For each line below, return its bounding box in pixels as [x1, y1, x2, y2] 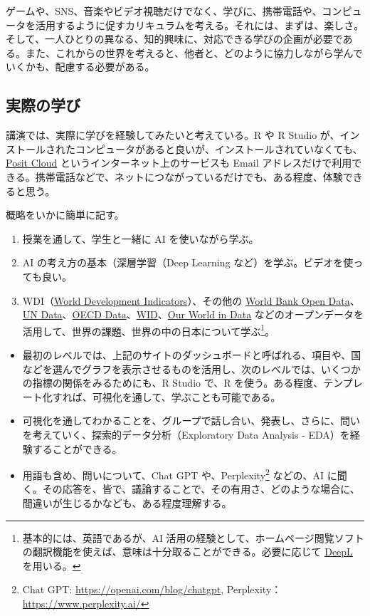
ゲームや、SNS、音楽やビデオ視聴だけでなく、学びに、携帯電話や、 [6, 4, 322, 18]
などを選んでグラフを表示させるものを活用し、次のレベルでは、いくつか [22, 361, 361, 376]
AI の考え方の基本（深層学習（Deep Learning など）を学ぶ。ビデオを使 [22, 255, 354, 270]
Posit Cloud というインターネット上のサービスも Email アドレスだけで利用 [6, 155, 352, 170]
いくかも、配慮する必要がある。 [6, 59, 155, 74]
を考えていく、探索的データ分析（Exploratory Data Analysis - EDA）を [22, 427, 350, 442]
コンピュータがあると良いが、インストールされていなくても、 [75, 141, 363, 156]
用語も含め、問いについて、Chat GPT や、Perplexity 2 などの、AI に [22, 466, 337, 482]
